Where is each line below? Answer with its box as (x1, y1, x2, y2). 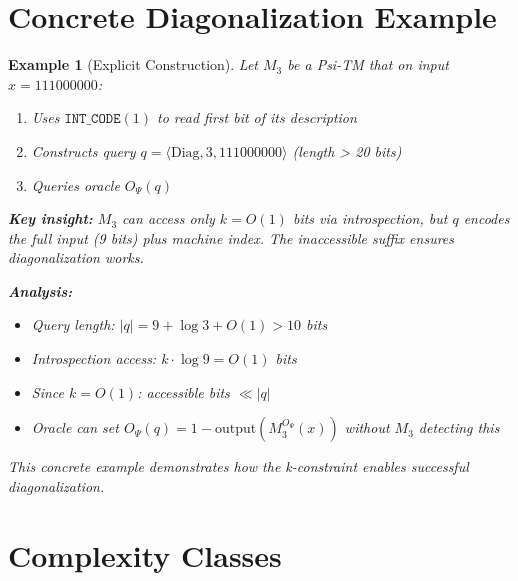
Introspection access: (31, 348, 157, 369)
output (214, 422, 257, 437)
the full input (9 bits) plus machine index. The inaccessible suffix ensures (8, 227, 455, 248)
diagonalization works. (8, 247, 144, 268)
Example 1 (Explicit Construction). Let (8, 54, 258, 75)
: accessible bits (137, 381, 230, 402)
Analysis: (8, 280, 73, 301)
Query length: (31, 314, 115, 335)
